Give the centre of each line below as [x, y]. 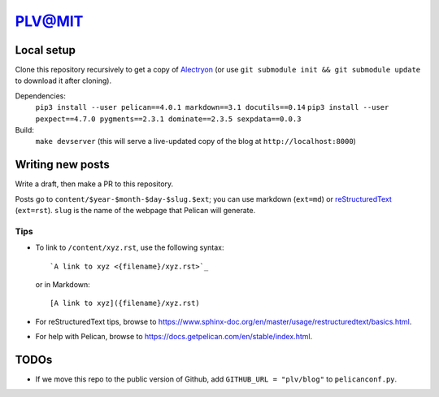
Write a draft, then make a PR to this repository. [94, 184]
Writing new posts [62, 165]
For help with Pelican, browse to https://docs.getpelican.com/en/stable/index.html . [174, 337]
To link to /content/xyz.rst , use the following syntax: [130, 247]
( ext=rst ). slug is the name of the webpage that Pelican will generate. [135, 211]
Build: [24, 130]
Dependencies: [41, 96]
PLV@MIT [49, 21]
